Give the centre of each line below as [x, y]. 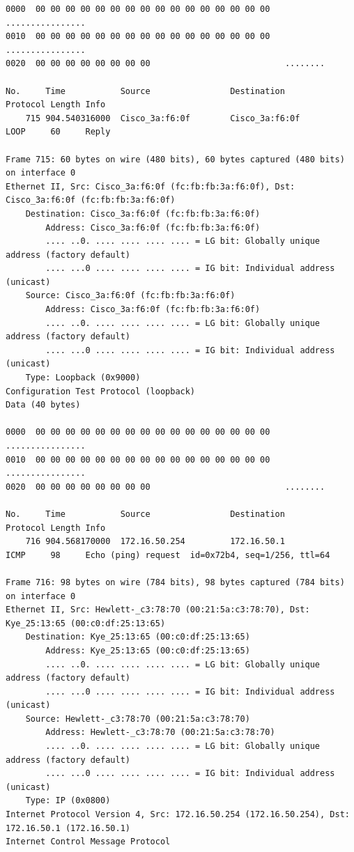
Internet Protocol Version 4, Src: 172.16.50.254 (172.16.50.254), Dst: [178, 815]
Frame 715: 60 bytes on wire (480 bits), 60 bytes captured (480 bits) [175, 159]
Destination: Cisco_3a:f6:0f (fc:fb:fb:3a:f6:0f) [143, 214]
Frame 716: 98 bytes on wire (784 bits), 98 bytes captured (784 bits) [175, 582]
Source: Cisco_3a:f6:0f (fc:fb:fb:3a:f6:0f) [130, 296]
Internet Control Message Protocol [88, 842]
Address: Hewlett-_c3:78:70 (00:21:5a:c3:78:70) [160, 733]
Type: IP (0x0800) [68, 801]
